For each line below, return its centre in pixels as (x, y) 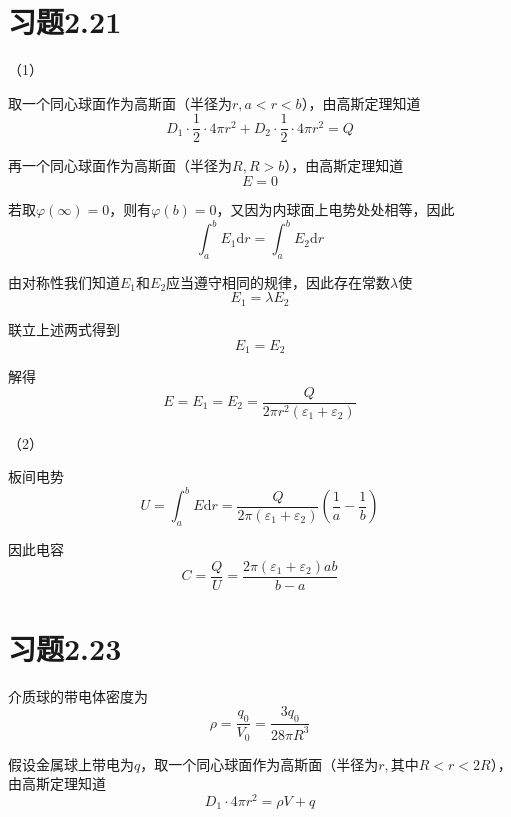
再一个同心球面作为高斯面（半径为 (120, 165)
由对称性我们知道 (64, 281)
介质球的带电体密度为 (78, 695)
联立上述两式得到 (64, 328)
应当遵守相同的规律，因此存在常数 (278, 281)
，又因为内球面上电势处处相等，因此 (335, 208)
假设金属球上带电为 (71, 763)
